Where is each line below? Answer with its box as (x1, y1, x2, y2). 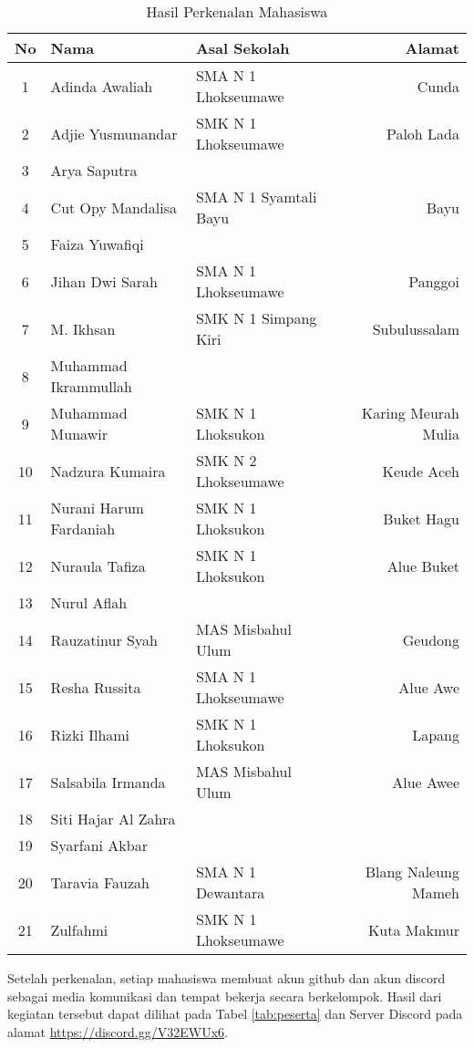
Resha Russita (50, 676, 141, 698)
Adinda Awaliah (50, 75, 153, 97)
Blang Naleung (365, 861, 459, 882)
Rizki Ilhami (50, 723, 130, 745)
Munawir (50, 423, 108, 444)
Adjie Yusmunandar (50, 122, 178, 144)
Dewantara (195, 882, 265, 903)
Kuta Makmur (367, 918, 459, 940)
